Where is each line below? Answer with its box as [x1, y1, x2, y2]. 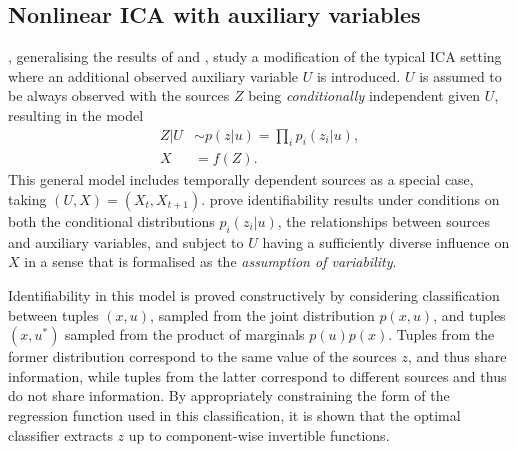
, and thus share [407, 346, 507, 367]
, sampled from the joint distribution [150, 304, 375, 325]
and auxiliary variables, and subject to [8, 231, 244, 252]
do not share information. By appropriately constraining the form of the [8, 385, 450, 406]
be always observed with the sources [8, 85, 230, 106]
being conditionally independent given [248, 85, 481, 106]
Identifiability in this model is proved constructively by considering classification [8, 285, 500, 306]
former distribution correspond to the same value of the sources [8, 346, 397, 367]
